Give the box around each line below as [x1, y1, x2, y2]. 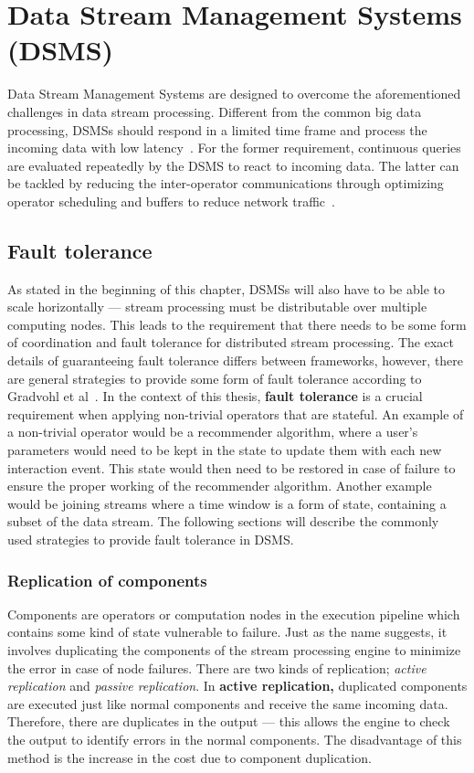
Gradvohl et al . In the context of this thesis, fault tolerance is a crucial [7, 386, 423, 406]
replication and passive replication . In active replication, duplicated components [7, 676, 468, 695]
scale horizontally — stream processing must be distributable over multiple [7, 297, 427, 316]
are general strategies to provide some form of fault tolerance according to [7, 368, 422, 387]
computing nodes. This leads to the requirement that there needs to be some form [7, 314, 467, 334]
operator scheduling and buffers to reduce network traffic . [7, 191, 335, 210]
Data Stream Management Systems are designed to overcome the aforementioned [7, 84, 461, 103]
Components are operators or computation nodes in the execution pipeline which [7, 604, 460, 623]
